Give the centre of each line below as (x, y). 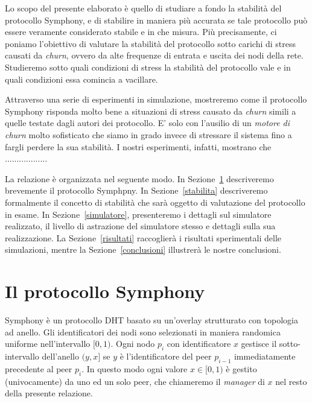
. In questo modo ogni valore (135, 368)
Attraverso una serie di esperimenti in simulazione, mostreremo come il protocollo (156, 99)
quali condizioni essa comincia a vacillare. (81, 79)
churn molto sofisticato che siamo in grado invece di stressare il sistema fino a (148, 134)
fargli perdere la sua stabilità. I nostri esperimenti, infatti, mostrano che (138, 146)
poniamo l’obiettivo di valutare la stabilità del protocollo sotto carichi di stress (151, 43)
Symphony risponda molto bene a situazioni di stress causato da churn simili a (151, 111)
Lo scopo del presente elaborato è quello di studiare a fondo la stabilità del (143, 8)
